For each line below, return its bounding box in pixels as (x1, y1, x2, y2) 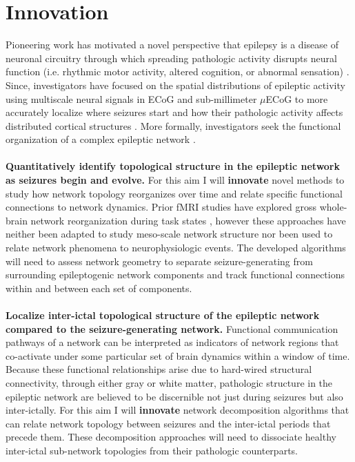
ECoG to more (265, 91, 328, 106)
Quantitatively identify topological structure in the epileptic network (6, 159, 341, 173)
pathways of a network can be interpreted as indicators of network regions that (6, 335, 339, 349)
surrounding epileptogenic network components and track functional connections (6, 267, 345, 282)
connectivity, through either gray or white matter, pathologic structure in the (6, 375, 333, 389)
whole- (319, 200, 347, 214)
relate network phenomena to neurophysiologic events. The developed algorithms (6, 240, 346, 255)
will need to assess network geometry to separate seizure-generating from (6, 253, 313, 268)
